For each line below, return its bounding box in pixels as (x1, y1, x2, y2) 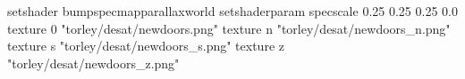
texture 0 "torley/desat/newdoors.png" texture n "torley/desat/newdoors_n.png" (7, 19, 451, 37)
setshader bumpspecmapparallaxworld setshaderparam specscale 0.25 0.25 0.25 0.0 (7, 2, 458, 20)
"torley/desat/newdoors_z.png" (7, 53, 180, 72)
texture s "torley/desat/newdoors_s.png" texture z (7, 36, 284, 55)
